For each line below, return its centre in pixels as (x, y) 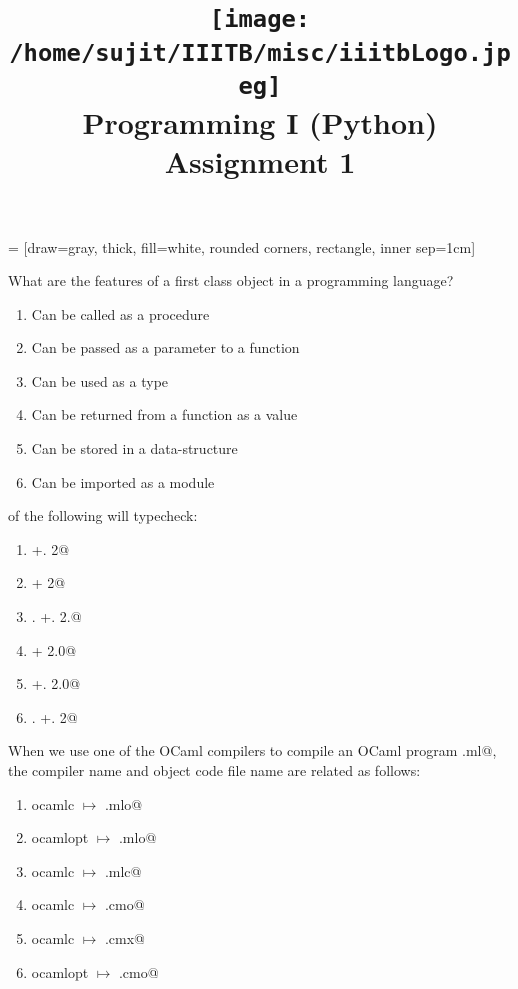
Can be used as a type (100, 380)
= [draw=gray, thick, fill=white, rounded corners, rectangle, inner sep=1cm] (242, 246)
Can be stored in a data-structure (134, 448)
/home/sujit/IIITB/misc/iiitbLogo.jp (260, 52)
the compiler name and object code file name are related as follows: (214, 770)
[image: (260, 19)
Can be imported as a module (123, 481)
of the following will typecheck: (103, 515)
